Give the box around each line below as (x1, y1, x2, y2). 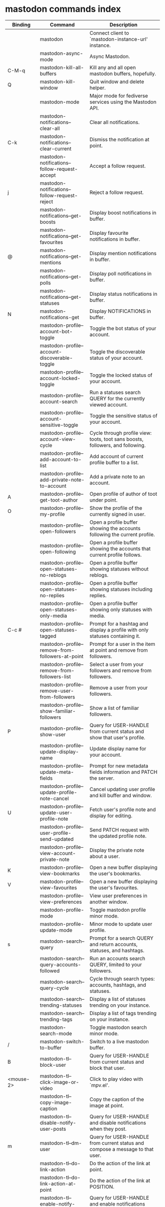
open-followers (40, 528, 76, 535)
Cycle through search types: (89, 975, 155, 982)
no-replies (40, 592, 65, 599)
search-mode (40, 1030, 72, 1037)
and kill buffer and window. (89, 792, 152, 798)
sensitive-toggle (40, 421, 79, 428)
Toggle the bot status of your (89, 325, 157, 332)
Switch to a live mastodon (89, 1038, 149, 1045)
